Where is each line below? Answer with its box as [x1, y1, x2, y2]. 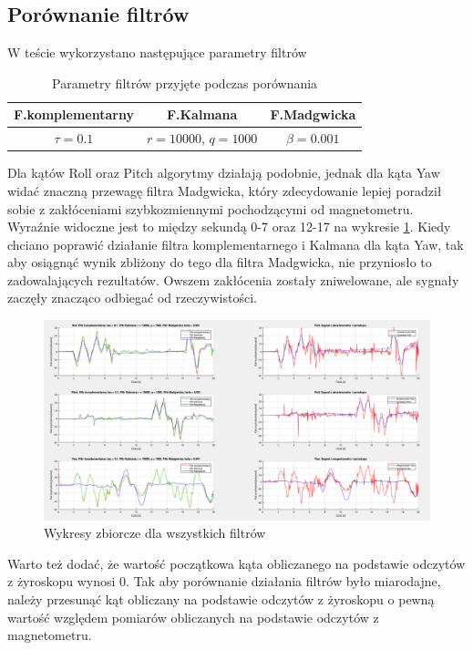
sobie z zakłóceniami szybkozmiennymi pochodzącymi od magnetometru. [7, 199, 414, 218]
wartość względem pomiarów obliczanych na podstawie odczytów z [7, 607, 379, 626]
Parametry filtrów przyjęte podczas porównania [52, 73, 318, 92]
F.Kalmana [166, 105, 238, 124]
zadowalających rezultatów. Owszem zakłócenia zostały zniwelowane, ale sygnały [7, 270, 459, 289]
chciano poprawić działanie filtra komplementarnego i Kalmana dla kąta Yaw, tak [7, 234, 464, 253]
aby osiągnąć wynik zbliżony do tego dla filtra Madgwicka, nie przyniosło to [7, 253, 432, 272]
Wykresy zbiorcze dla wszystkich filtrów [44, 523, 266, 542]
